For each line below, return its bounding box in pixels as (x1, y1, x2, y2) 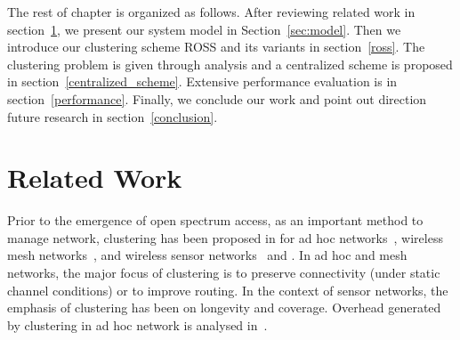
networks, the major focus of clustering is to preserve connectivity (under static (7, 263, 440, 282)
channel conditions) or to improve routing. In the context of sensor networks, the (7, 280, 448, 299)
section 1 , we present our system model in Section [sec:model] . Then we (7, 20, 401, 38)
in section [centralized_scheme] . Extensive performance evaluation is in (7, 72, 398, 91)
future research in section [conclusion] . (7, 107, 218, 125)
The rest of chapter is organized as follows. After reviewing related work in (7, 3, 416, 20)
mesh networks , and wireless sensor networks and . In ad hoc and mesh (7, 246, 408, 264)
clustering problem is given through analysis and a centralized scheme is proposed (7, 54, 453, 73)
